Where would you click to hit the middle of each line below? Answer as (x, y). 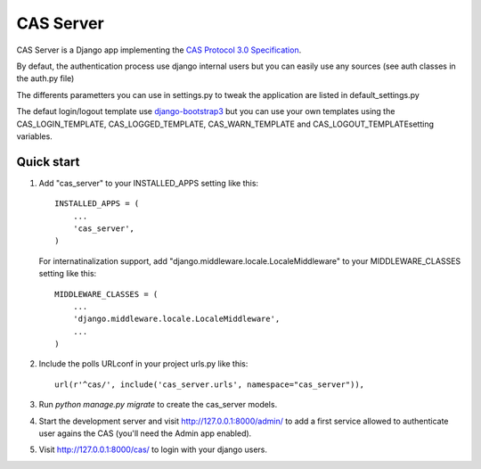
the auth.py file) (45, 78)
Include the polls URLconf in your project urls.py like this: (143, 364)
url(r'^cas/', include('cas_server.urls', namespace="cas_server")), (210, 384)
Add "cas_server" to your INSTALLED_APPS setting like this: (148, 183)
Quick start (48, 162)
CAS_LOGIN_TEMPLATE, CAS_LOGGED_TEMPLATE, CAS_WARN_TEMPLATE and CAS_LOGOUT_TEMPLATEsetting (225, 124)
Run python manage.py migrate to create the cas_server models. (158, 405)
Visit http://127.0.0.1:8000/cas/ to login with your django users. (153, 449)
